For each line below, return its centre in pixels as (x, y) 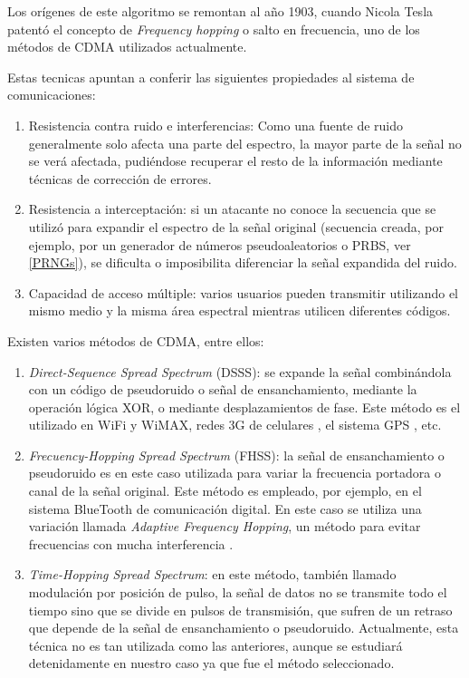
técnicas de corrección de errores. (120, 178)
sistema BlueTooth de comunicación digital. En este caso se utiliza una (225, 508)
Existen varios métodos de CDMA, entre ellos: (136, 340)
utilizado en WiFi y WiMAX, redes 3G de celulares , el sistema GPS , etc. (235, 425)
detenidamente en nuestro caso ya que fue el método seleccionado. (211, 663)
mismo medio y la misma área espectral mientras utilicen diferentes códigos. (239, 310)
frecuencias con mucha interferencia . (131, 543)
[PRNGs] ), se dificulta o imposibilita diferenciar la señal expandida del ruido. (243, 262)
